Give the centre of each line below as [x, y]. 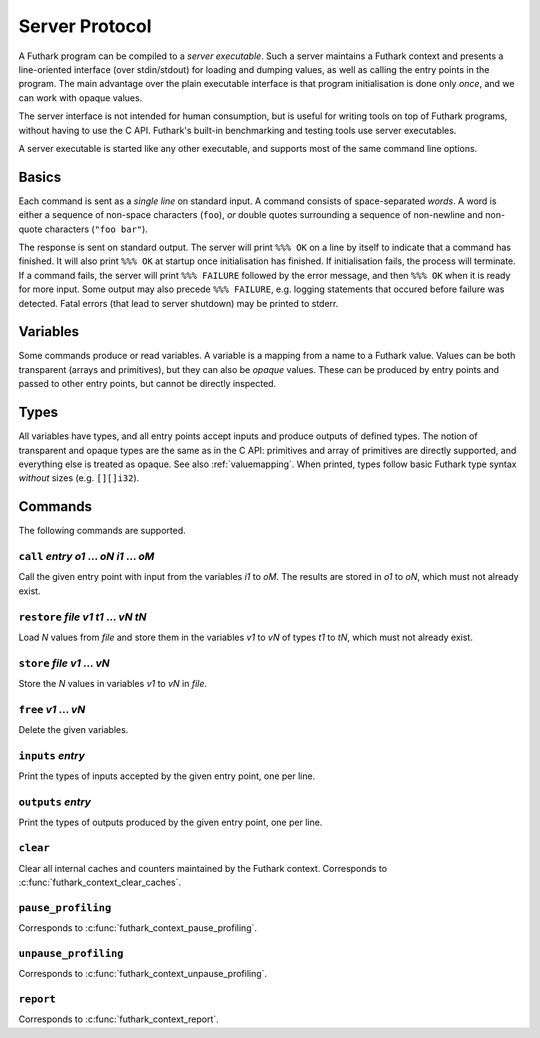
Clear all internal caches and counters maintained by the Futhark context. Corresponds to [203, 868]
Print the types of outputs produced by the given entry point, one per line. [170, 822]
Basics [40, 176]
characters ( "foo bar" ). [96, 229]
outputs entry [55, 802]
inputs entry [51, 755]
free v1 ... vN [52, 709]
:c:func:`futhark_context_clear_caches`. [100, 882]
